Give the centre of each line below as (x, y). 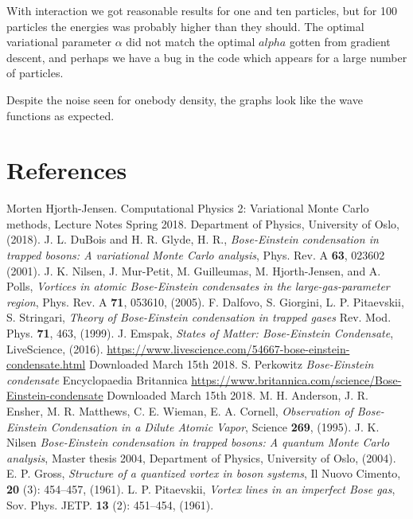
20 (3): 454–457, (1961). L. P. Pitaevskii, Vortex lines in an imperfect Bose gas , (201, 488)
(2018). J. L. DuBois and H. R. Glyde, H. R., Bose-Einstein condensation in (193, 239)
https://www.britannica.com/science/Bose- (296, 379)
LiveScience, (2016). (55, 348)
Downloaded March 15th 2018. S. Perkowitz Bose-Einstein (231, 364)
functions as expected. (60, 115)
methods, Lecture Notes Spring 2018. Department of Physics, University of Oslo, (203, 223)
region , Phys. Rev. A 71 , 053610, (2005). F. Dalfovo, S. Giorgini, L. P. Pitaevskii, (205, 301)
